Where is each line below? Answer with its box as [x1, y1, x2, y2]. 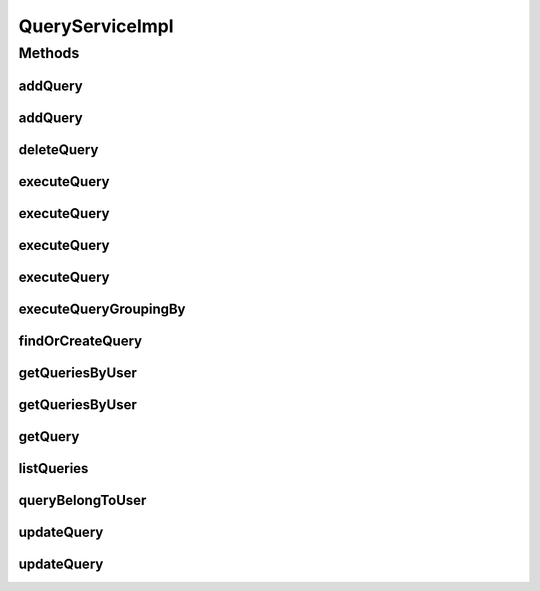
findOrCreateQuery [18, 332, 143, 349]
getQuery [18, 428, 80, 445]
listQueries [18, 460, 89, 477]
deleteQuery [18, 141, 99, 158]
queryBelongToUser [18, 491, 147, 509]
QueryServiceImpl [18, 15, 174, 37]
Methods [18, 44, 80, 62]
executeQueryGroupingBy [18, 300, 186, 317]
